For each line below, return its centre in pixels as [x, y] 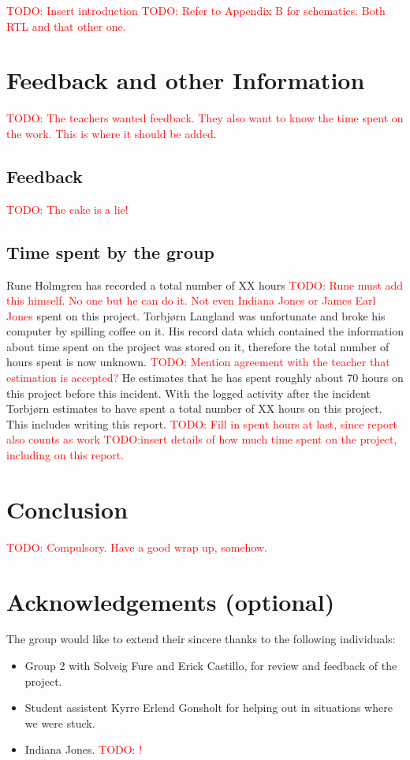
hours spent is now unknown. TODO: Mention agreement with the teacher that [198, 362]
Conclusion [67, 509]
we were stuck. [60, 723]
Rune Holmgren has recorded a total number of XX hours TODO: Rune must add [205, 285]
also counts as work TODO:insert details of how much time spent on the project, [202, 439]
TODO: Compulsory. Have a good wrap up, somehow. [137, 547]
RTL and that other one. [66, 26]
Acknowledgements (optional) [171, 601]
